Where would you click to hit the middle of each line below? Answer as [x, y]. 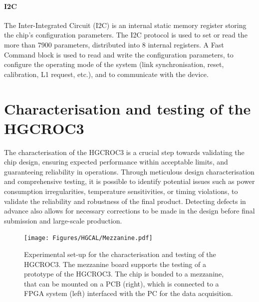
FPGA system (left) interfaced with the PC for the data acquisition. [129, 293]
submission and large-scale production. [63, 220]
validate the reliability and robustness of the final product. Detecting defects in [125, 201]
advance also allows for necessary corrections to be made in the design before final [129, 211]
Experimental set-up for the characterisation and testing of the [120, 254]
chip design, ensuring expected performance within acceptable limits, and [116, 162]
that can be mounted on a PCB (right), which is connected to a [122, 283]
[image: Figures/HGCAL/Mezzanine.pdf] [88, 238]
